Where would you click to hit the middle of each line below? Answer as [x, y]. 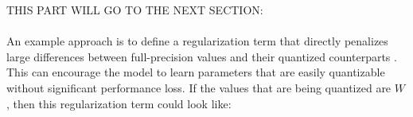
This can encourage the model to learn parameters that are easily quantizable [196, 72]
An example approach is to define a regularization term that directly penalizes [197, 41]
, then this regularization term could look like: [119, 103]
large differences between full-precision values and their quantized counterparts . [202, 56]
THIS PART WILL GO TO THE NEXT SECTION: [135, 10]
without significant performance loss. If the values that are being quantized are [199, 87]
